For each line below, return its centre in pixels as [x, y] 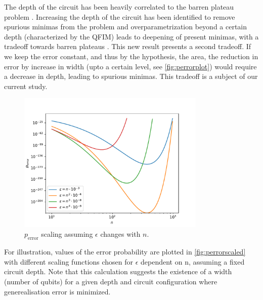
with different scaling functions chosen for [69, 261]
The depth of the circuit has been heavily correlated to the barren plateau [119, 7]
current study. [26, 86]
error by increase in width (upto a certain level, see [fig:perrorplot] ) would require [130, 66]
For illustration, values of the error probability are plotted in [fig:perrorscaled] [125, 252]
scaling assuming [67, 234]
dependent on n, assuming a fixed [193, 261]
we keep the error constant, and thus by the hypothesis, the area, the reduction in [131, 56]
